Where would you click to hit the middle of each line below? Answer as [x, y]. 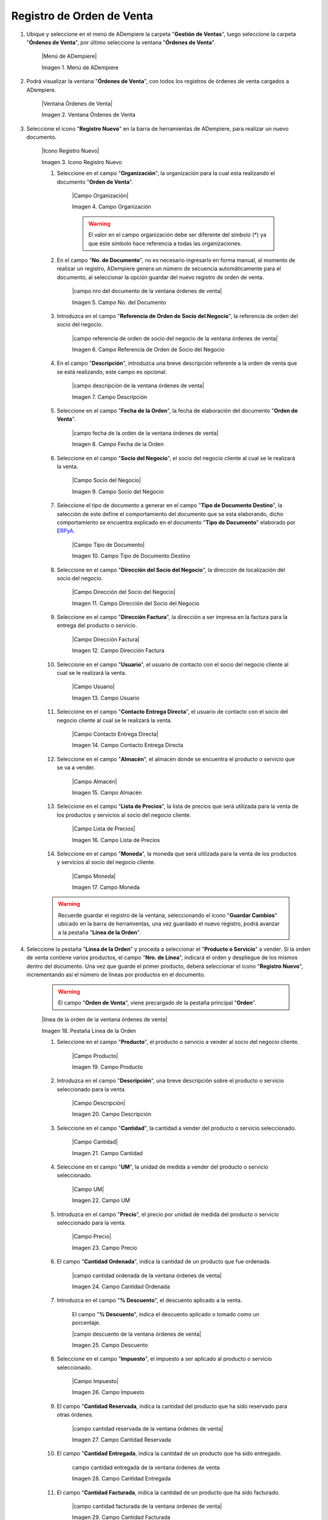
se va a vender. [76, 768]
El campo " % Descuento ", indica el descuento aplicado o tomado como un [166, 1314]
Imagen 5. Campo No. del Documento [119, 302]
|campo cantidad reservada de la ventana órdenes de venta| [148, 1428]
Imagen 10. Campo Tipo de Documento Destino [131, 556]
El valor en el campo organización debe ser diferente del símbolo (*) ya [177, 235]
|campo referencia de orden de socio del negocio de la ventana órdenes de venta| [175, 338]
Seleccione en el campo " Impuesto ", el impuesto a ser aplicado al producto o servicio [164, 1359]
